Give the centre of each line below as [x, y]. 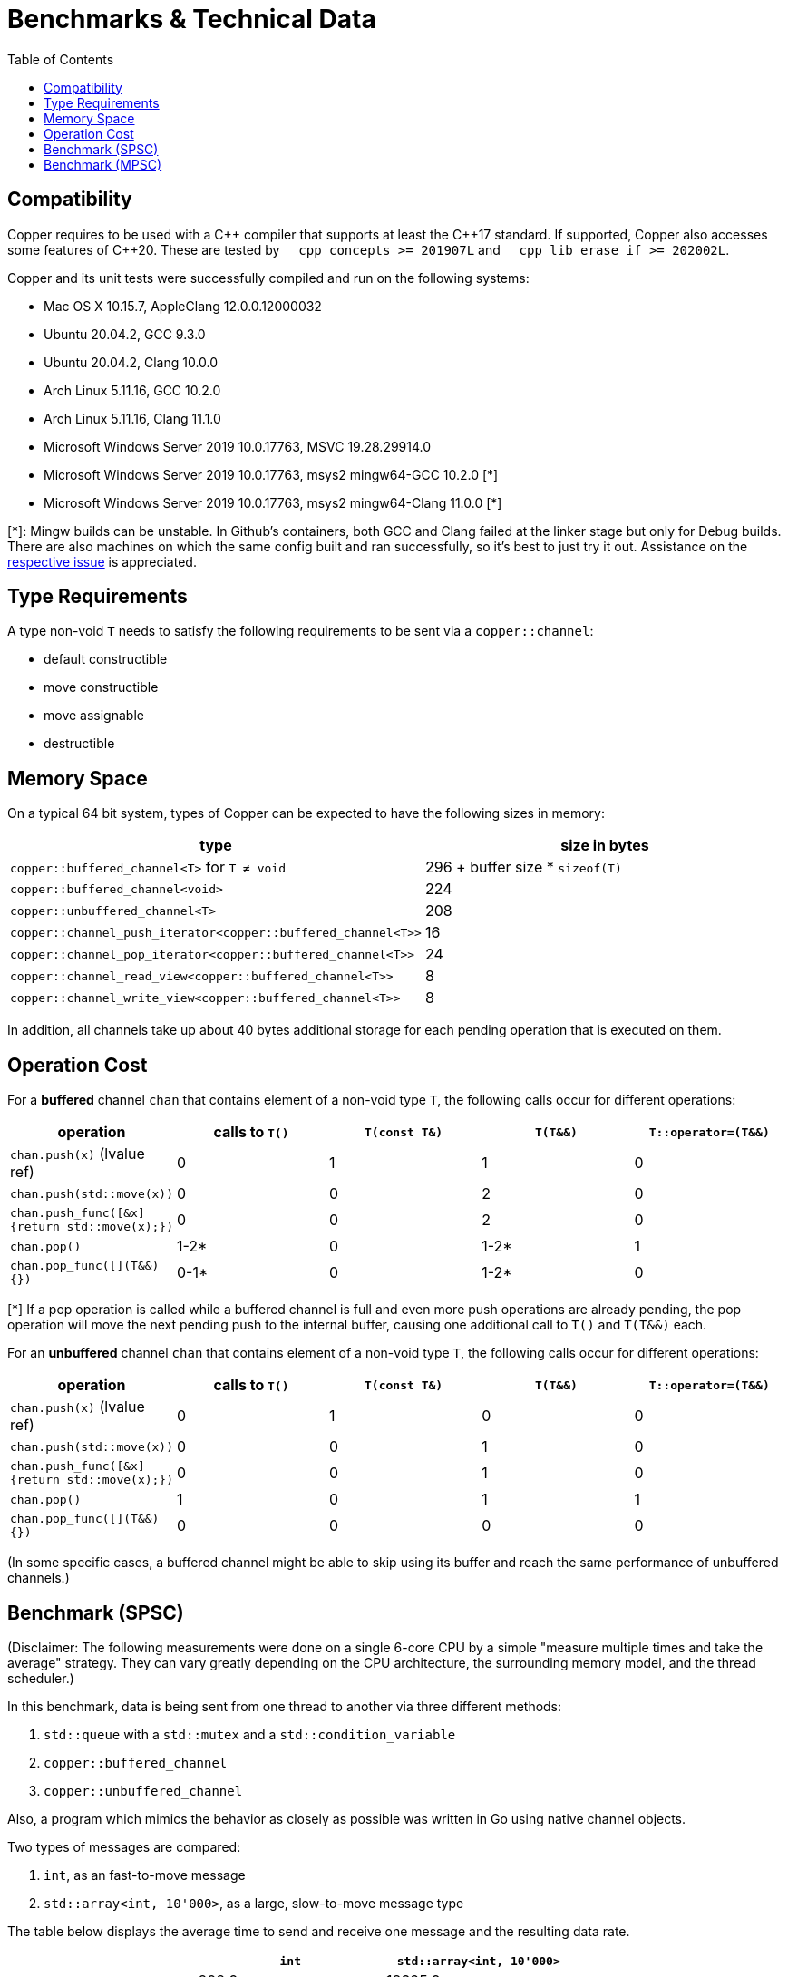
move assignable [94, 716]
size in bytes [605, 846]
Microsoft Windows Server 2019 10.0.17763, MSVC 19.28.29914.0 [238, 446]
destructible [79, 744]
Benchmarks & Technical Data [192, 19]
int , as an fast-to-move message [145, 1875]
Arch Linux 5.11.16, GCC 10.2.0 [132, 390]
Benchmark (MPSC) [103, 164]
